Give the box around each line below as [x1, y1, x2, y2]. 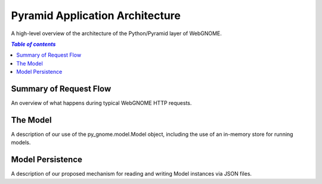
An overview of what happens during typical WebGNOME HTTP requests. [11, 99, 192, 107]
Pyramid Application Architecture [11, 9, 181, 22]
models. [11, 139, 31, 146]
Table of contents [11, 40, 56, 48]
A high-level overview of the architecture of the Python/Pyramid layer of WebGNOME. [11, 30, 222, 37]
